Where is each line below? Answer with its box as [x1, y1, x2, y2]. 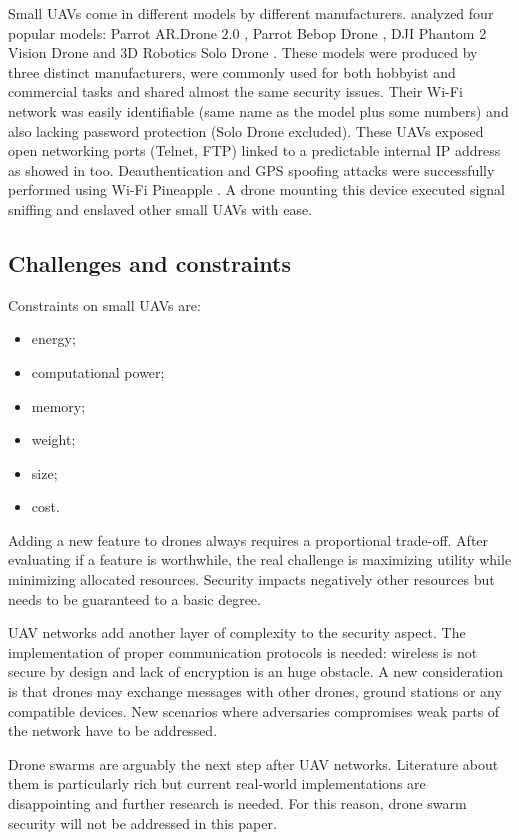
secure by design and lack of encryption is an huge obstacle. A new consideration [8, 661, 504, 682]
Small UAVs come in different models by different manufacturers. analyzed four [8, 3, 494, 23]
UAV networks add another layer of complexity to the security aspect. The [8, 622, 466, 643]
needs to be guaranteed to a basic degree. [8, 588, 261, 609]
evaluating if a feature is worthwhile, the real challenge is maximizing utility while [8, 549, 512, 570]
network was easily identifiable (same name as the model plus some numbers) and [8, 100, 509, 121]
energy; [31, 328, 76, 349]
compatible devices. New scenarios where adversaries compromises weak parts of [8, 700, 500, 721]
